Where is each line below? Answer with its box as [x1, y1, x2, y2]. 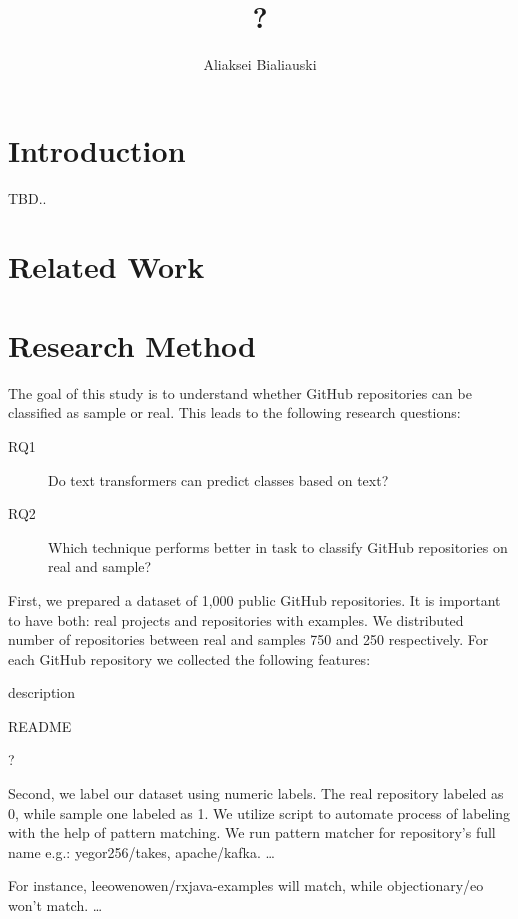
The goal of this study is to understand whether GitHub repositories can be [8, 382, 472, 403]
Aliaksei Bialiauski [203, 54, 317, 75]
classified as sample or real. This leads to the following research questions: [8, 402, 461, 423]
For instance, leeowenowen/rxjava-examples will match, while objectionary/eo [8, 875, 484, 896]
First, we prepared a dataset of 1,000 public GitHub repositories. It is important [8, 589, 501, 610]
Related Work [8, 246, 205, 287]
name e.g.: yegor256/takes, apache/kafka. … [8, 841, 275, 862]
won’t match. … [8, 895, 103, 916]
